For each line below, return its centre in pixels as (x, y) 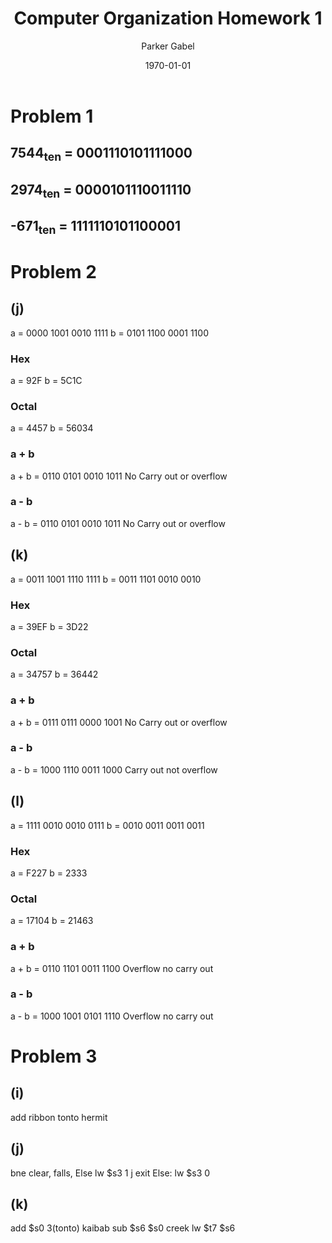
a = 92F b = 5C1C (46, 380)
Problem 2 (53, 271)
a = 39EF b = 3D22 (49, 626)
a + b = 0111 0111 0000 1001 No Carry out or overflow (119, 722)
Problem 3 (54, 1056)
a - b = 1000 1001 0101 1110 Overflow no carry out (112, 1016)
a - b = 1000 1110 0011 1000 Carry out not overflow (114, 769)
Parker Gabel (168, 46)
